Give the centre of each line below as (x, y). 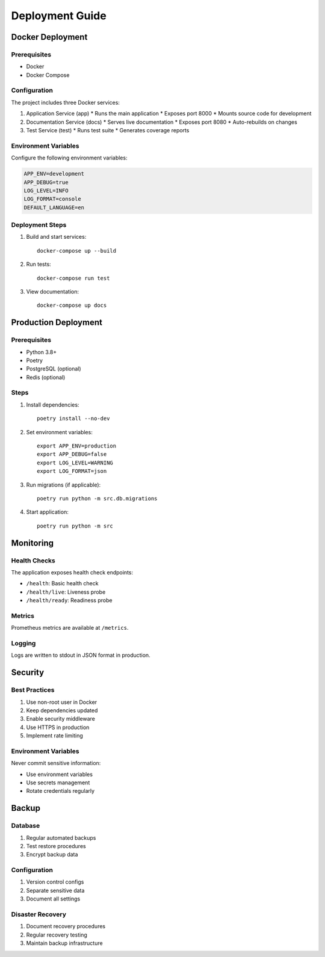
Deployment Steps (39, 225)
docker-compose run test (73, 278)
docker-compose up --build (77, 251)
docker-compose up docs (72, 306)
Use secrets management (58, 783)
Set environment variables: (59, 432)
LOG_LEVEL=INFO (46, 190)
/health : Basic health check (62, 583)
